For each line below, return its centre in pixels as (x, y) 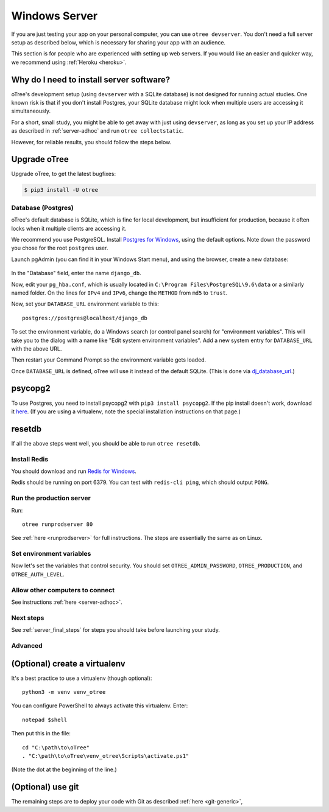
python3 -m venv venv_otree (64, 692)
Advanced (27, 645)
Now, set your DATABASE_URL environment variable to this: (85, 304)
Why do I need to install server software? (91, 79)
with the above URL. (37, 348)
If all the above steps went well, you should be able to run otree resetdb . (106, 443)
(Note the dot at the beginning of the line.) (64, 769)
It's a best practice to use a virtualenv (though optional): (82, 678)
